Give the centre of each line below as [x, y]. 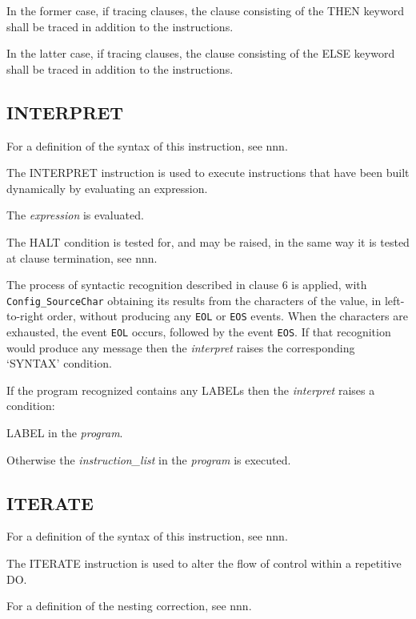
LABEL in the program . [65, 433]
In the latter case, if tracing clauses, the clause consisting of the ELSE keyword [201, 53]
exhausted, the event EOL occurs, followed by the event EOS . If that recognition [199, 332]
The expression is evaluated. [75, 215]
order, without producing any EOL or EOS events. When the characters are [227, 316]
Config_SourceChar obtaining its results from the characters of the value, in [194, 300]
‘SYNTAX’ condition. [59, 363]
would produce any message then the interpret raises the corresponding [181, 347]
